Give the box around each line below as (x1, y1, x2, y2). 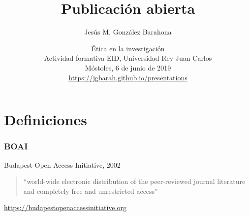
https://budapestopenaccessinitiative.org (4, 202, 126, 213)
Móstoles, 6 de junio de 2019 (85, 62, 171, 72)
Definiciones (4, 109, 87, 130)
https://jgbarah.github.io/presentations (68, 72, 187, 82)
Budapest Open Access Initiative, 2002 (4, 159, 121, 170)
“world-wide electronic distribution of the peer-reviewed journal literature (23, 176, 246, 186)
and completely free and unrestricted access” (23, 185, 158, 196)
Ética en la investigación (91, 43, 165, 53)
